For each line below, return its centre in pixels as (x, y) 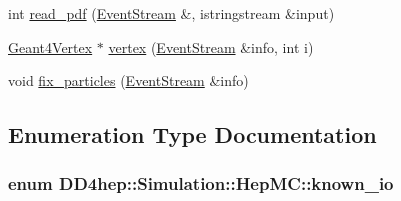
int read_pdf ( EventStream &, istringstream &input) (171, 13)
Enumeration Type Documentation (192, 134)
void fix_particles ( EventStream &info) (128, 80)
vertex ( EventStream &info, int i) (211, 46)
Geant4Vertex (50, 46)
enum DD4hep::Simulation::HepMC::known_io (201, 183)
